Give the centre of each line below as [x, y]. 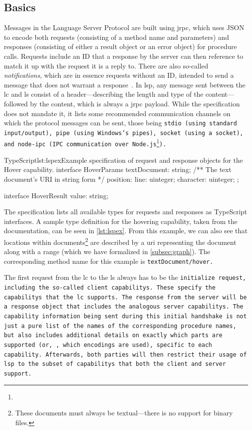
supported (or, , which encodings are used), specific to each [108, 345]
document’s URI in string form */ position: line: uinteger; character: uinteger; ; [121, 179]
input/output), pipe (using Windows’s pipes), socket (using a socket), [124, 133]
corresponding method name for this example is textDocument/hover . [109, 261]
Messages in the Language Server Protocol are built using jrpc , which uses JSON [124, 27]
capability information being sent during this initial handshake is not [126, 317]
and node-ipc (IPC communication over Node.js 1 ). [85, 143]
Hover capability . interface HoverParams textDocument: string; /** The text [118, 169]
